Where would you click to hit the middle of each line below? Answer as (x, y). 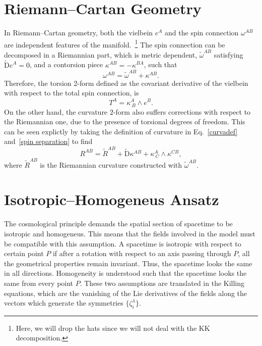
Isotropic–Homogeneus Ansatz (112, 199)
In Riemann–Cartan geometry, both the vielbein (79, 33)
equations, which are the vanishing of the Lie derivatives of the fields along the (126, 293)
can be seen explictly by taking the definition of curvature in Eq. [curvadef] (121, 131)
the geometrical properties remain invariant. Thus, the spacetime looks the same (128, 263)
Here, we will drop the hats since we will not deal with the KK (113, 328)
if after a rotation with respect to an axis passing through (142, 253)
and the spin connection (202, 33)
